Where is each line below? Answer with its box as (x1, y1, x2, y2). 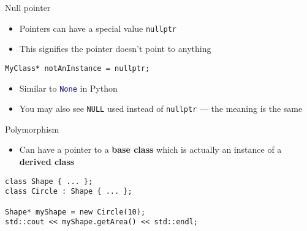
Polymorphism (5, 122, 59, 135)
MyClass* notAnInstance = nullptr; (5, 64, 150, 73)
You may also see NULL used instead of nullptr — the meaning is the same (19, 102, 303, 115)
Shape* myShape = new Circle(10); (5, 207, 146, 216)
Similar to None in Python (19, 81, 118, 94)
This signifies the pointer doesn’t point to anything (19, 42, 211, 55)
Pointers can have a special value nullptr (19, 21, 177, 34)
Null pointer (5, 1, 51, 13)
